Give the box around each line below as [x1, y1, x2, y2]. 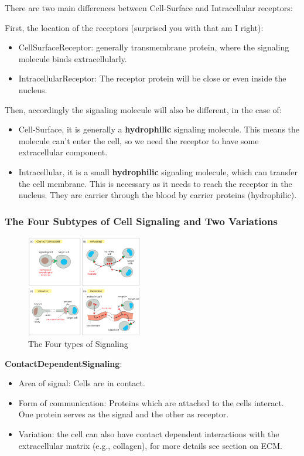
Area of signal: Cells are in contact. [18, 377, 145, 389]
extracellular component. [18, 146, 108, 158]
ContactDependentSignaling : [5, 357, 122, 369]
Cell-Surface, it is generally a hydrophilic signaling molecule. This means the [18, 123, 300, 135]
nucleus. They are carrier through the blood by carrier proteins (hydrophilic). [18, 189, 297, 201]
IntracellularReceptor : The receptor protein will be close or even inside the [18, 72, 286, 84]
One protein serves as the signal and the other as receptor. [18, 408, 229, 420]
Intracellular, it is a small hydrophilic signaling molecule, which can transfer [18, 165, 298, 178]
